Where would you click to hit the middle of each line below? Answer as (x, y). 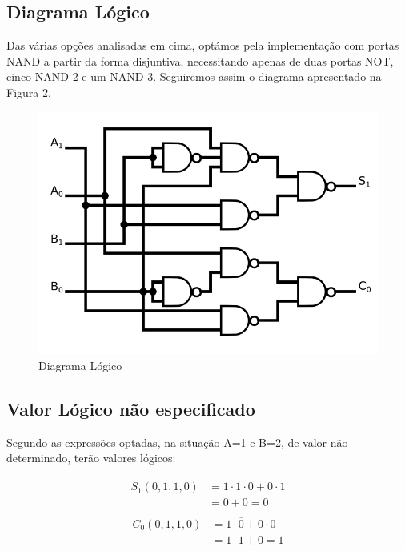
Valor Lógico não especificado (131, 408)
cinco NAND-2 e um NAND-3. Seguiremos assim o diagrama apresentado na (194, 76)
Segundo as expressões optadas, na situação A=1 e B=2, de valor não (177, 442)
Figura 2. (29, 92)
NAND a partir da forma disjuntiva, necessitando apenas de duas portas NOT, (200, 60)
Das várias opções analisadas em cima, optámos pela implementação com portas (203, 45)
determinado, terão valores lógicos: (91, 458)
